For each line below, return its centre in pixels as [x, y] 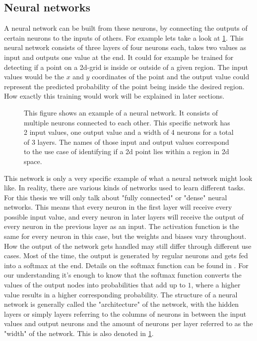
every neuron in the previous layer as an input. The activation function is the [122, 226]
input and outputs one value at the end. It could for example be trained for [119, 57]
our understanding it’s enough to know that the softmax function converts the [123, 275]
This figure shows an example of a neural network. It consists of [121, 112]
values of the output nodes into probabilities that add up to [95, 285]
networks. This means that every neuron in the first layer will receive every [118, 207]
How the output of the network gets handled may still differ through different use [128, 246]
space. [33, 161]
